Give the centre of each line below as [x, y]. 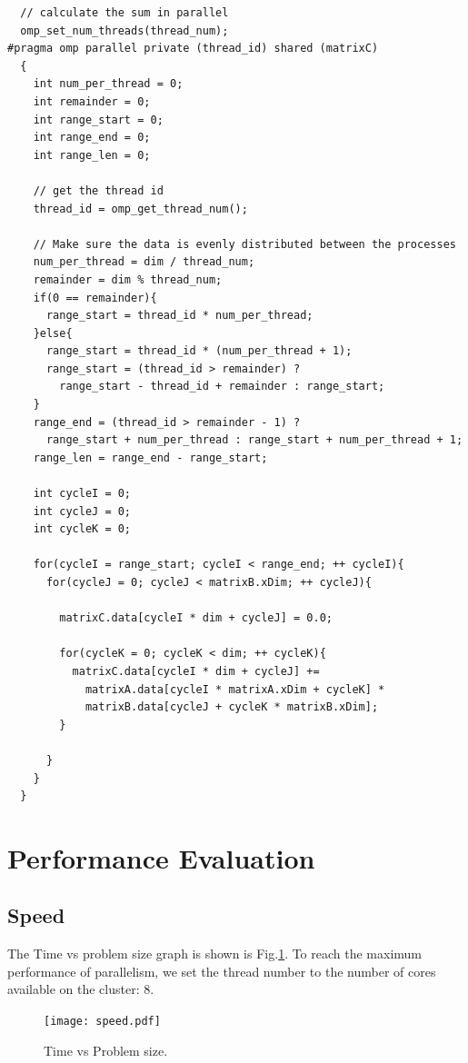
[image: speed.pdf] [102, 1022]
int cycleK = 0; [82, 529]
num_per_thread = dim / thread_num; [144, 262]
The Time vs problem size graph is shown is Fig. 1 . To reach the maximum [215, 954]
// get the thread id [98, 190]
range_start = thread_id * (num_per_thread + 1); [199, 351]
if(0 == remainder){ [95, 298]
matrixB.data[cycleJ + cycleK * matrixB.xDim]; [232, 707]
